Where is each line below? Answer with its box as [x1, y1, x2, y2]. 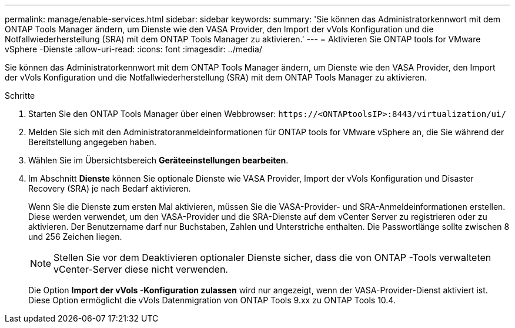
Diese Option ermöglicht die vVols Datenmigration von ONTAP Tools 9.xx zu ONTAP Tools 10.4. [28, 295, 396, 305]
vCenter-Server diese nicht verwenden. [53, 263, 228, 275]
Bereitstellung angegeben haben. [28, 137, 156, 147]
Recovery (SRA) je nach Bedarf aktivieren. [28, 183, 191, 193]
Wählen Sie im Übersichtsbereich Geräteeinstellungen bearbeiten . [28, 155, 289, 165]
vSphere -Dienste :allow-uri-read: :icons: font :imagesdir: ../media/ [5, 44, 262, 54]
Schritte [5, 91, 35, 101]
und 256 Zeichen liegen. [28, 232, 122, 242]
